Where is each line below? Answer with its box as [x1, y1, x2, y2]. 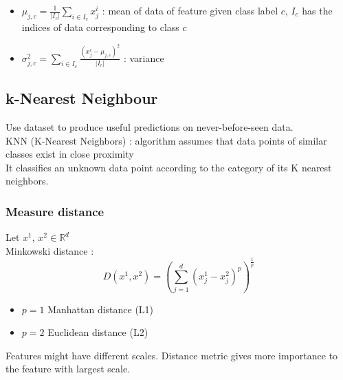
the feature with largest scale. [5, 361, 131, 376]
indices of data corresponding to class [21, 20, 179, 34]
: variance [123, 50, 164, 65]
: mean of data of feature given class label [102, 3, 278, 17]
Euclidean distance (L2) [47, 325, 148, 339]
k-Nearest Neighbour [5, 87, 158, 109]
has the [302, 3, 333, 17]
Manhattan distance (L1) [47, 302, 154, 316]
